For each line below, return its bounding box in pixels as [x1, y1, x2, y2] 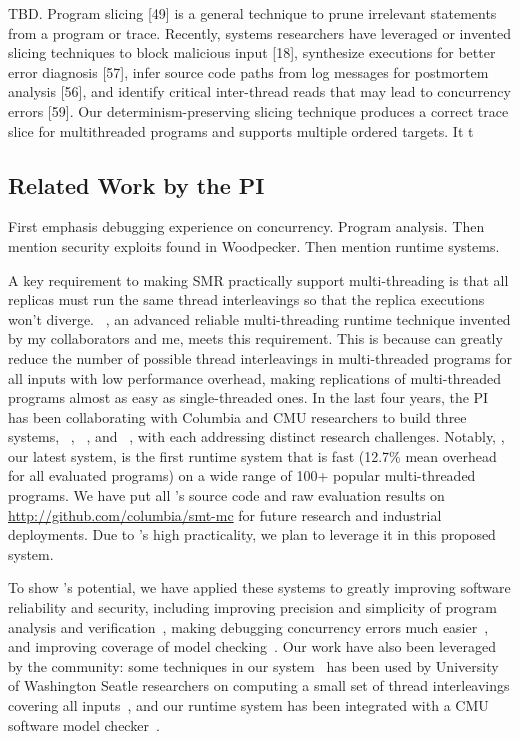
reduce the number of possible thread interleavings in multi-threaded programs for [8, 347, 512, 368]
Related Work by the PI [8, 169, 265, 200]
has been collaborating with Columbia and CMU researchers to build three [8, 406, 467, 427]
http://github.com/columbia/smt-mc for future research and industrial [8, 504, 442, 525]
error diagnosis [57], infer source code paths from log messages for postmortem [8, 61, 489, 82]
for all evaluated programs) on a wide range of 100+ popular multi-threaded [8, 465, 476, 486]
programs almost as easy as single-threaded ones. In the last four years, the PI [8, 387, 489, 408]
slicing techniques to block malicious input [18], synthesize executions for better [8, 42, 496, 63]
